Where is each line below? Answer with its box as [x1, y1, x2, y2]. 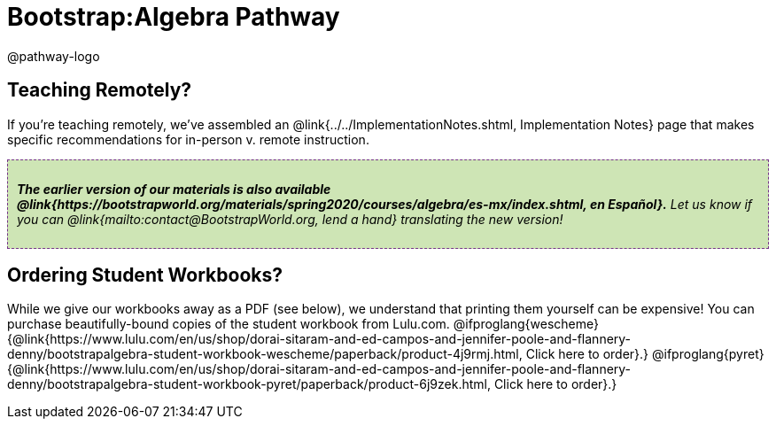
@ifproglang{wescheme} [453, 316, 599, 332]
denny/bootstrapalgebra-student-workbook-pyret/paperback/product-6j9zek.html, [7, 376, 491, 392]
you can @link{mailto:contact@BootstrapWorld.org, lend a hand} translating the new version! [17, 211, 563, 227]
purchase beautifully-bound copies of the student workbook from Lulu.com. [7, 316, 450, 332]
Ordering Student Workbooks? [7, 264, 283, 287]
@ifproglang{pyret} [652, 346, 764, 362]
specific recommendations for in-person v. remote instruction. [7, 131, 369, 147]
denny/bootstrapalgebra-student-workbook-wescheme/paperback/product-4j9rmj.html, [7, 346, 523, 362]
